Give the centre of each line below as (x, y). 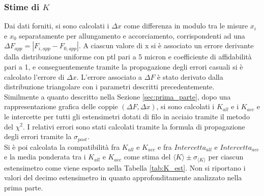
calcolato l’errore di (34, 76)
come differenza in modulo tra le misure (186, 26)
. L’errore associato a (109, 76)
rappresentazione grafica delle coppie (61, 106)
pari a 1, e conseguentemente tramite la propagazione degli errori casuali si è (124, 67)
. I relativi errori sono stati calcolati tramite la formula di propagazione (134, 126)
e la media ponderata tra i (45, 157)
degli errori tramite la (38, 136)
